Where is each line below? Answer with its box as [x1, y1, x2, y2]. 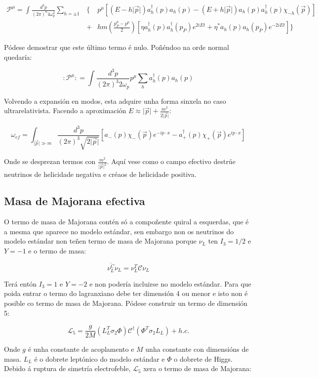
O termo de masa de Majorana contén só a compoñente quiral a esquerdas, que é [4, 216, 249, 226]
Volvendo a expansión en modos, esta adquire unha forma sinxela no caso [4, 95, 226, 106]
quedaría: [4, 51, 32, 62]
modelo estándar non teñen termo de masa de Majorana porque [4, 236, 197, 246]
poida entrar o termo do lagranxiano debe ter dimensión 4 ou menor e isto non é [4, 288, 248, 298]
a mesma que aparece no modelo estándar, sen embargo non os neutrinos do [4, 226, 234, 236]
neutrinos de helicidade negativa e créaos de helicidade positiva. [4, 169, 197, 179]
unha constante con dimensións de [145, 344, 249, 354]
